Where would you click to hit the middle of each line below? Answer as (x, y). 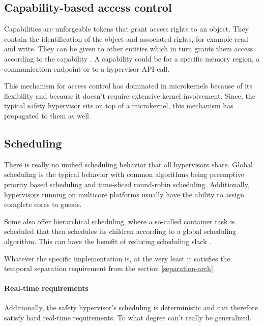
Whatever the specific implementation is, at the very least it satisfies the (117, 258)
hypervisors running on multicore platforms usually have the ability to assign (124, 194)
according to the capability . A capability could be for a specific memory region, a (132, 58)
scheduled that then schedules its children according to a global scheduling (120, 231)
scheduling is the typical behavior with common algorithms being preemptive (124, 174)
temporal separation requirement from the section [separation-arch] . (110, 268)
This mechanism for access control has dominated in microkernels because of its (128, 86)
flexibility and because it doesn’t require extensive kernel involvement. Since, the (130, 95)
